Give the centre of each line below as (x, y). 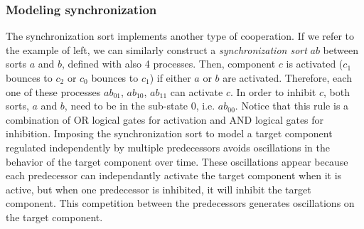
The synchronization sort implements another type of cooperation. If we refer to (180, 36)
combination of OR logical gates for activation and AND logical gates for (165, 119)
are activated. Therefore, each (287, 78)
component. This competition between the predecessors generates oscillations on (180, 203)
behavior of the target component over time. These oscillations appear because (177, 161)
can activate (197, 91)
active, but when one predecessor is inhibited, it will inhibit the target (159, 189)
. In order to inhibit (273, 91)
